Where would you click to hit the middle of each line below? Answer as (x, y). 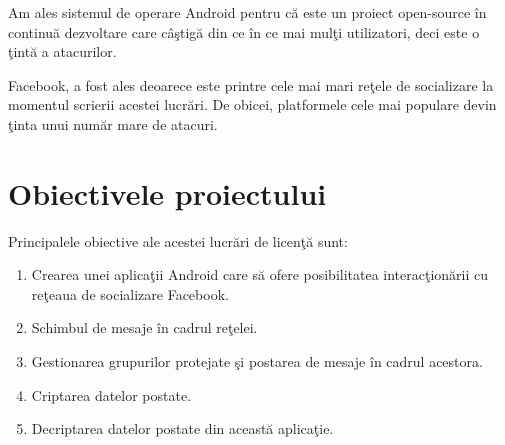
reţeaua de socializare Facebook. (130, 293)
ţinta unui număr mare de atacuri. (113, 123)
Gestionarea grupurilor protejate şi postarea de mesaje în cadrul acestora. (257, 361)
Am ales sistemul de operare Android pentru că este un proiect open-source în (247, 12)
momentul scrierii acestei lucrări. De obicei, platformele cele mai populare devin (252, 104)
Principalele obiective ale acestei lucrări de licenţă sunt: (178, 240)
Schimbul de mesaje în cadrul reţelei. (144, 327)
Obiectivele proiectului (167, 192)
